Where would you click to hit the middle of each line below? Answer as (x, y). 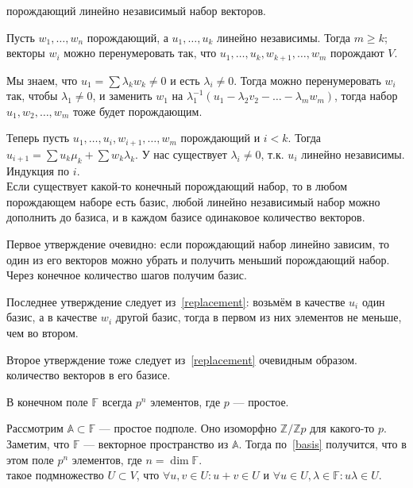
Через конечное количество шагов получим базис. (127, 275)
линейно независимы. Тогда (284, 37)
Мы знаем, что (42, 80)
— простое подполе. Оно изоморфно (188, 428)
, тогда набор (366, 96)
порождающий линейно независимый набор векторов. (137, 10)
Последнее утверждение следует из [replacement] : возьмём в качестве (176, 301)
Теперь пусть (38, 138)
